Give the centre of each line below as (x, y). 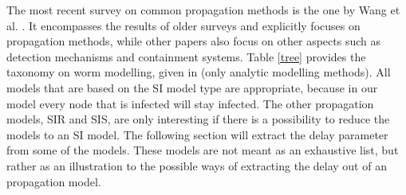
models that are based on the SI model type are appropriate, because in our (192, 87)
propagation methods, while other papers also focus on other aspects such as (193, 41)
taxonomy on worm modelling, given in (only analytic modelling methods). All (199, 72)
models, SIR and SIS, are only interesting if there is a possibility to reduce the (198, 119)
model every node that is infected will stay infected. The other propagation (190, 103)
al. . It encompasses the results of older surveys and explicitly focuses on (183, 25)
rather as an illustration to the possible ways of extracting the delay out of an (197, 165)
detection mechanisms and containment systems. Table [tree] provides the (186, 56)
